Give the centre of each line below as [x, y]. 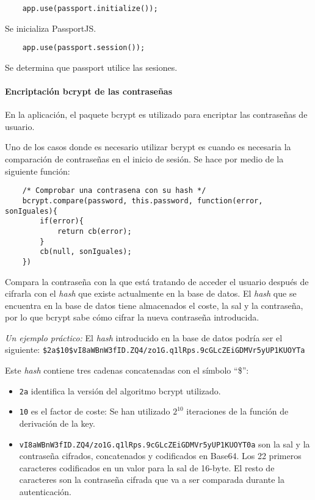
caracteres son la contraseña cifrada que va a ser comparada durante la [152, 480]
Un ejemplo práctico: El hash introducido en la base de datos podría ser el [144, 337]
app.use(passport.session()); [84, 48]
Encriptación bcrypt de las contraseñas [89, 91]
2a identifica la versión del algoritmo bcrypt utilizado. [120, 390]
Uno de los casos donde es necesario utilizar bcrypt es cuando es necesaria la [148, 147]
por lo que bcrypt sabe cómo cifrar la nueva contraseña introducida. [132, 317]
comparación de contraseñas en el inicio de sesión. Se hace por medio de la [144, 159]
